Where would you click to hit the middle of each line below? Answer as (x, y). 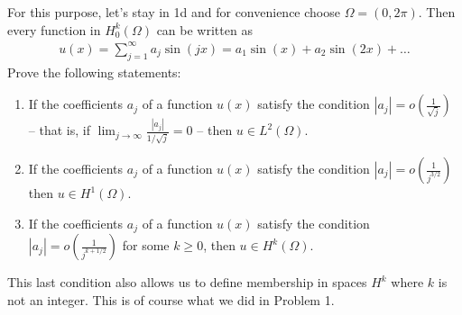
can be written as (204, 29)
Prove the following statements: (94, 72)
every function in (54, 29)
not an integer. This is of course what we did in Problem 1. (171, 299)
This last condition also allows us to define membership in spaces (187, 282)
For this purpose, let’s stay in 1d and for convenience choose (174, 12)
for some (146, 245)
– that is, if (59, 130)
